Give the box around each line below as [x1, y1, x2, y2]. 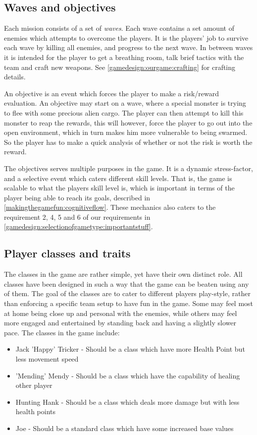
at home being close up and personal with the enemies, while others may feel [4, 308, 237, 318]
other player [15, 380, 52, 390]
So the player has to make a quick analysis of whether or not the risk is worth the [4, 136, 253, 147]
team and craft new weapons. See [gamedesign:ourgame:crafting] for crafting [4, 62, 236, 72]
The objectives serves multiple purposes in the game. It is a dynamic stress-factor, [4, 163, 253, 173]
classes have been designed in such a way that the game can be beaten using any [4, 278, 249, 289]
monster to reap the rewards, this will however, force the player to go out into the [4, 117, 253, 127]
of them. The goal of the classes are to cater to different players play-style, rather [4, 288, 251, 299]
